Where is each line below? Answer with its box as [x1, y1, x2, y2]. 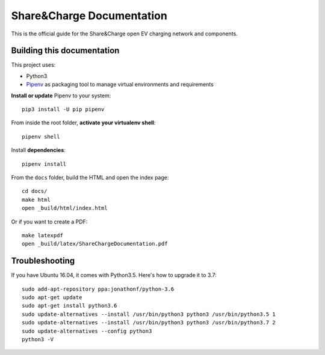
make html [22, 196, 51, 203]
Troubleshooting [11, 256, 75, 266]
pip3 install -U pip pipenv [22, 106, 105, 113]
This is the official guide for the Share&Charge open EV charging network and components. [11, 30, 238, 37]
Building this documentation [11, 46, 120, 56]
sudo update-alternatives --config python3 [22, 327, 152, 335]
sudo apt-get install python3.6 [22, 302, 117, 309]
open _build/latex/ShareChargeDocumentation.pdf [22, 240, 168, 247]
